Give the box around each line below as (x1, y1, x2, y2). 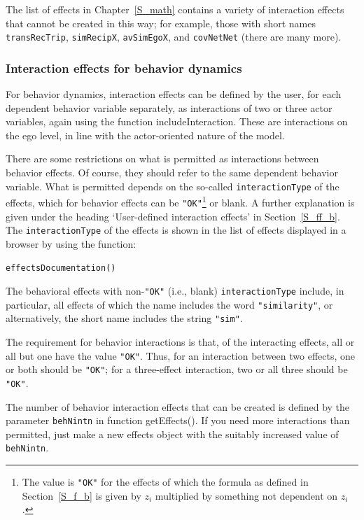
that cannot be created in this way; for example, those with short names (6, 15, 316, 30)
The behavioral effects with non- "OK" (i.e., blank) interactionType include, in (6, 283, 344, 298)
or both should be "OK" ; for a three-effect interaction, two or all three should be (6, 362, 348, 377)
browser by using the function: (6, 236, 136, 251)
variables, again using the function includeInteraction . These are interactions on (6, 114, 348, 129)
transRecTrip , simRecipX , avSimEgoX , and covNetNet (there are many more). (6, 29, 342, 44)
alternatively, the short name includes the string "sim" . (6, 311, 243, 325)
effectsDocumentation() (6, 263, 116, 274)
